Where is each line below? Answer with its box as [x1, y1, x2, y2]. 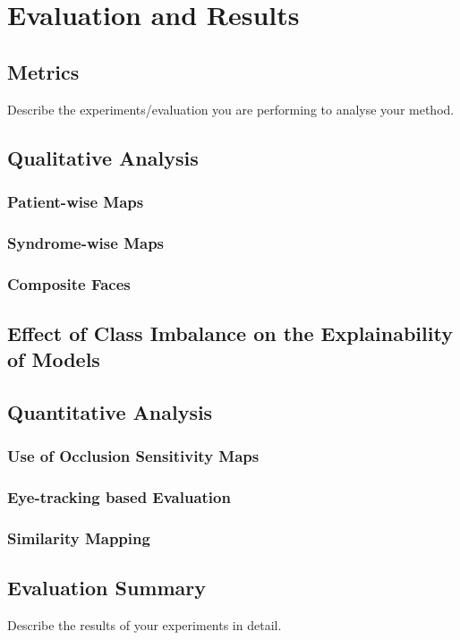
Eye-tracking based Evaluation [7, 486, 231, 508]
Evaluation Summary [7, 574, 207, 602]
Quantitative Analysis [7, 398, 213, 426]
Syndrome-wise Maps [7, 231, 165, 253]
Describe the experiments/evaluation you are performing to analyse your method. [7, 99, 455, 118]
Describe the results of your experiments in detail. [7, 616, 282, 635]
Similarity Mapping [7, 527, 150, 550]
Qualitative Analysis [7, 143, 199, 171]
